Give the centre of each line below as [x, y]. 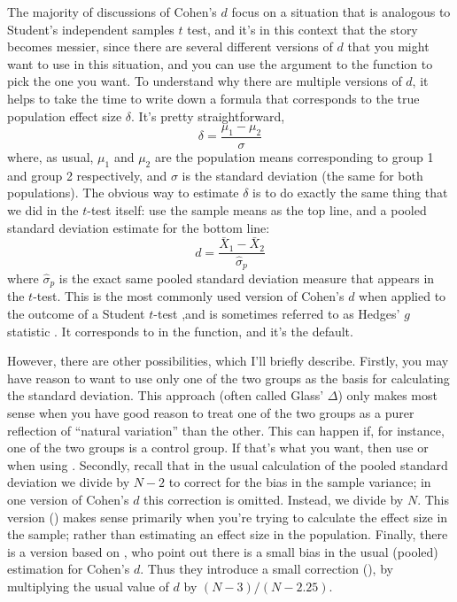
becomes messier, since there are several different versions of [170, 46]
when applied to [403, 296]
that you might [388, 46]
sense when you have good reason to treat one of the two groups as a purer [211, 412]
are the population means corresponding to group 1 [294, 156]
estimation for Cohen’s [69, 569]
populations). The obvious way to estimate [123, 193]
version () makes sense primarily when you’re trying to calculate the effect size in [228, 517]
